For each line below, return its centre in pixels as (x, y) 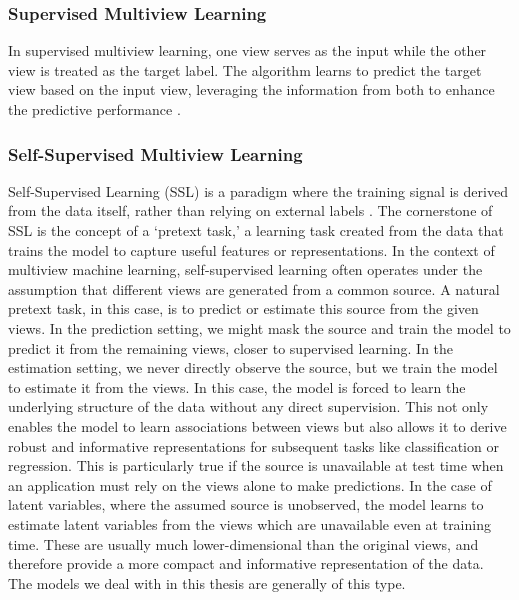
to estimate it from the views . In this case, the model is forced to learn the (237, 386)
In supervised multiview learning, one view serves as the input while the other (247, 50)
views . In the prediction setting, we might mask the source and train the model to (259, 327)
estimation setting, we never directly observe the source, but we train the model (253, 367)
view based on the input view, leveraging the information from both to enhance (251, 89)
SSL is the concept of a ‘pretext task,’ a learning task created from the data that (256, 230)
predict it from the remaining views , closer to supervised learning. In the (231, 347)
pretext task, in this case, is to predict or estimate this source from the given (243, 308)
